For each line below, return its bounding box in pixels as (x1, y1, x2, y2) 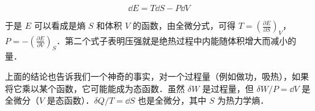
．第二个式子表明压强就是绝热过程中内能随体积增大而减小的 (56, 34, 297, 47)
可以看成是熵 (34, 19, 86, 31)
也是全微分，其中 (138, 94, 207, 107)
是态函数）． (46, 94, 94, 107)
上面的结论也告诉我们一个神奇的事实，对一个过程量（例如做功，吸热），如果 (5, 70, 309, 83)
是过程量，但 (202, 82, 254, 94)
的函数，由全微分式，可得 (133, 19, 236, 31)
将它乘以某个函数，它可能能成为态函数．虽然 (5, 82, 185, 94)
